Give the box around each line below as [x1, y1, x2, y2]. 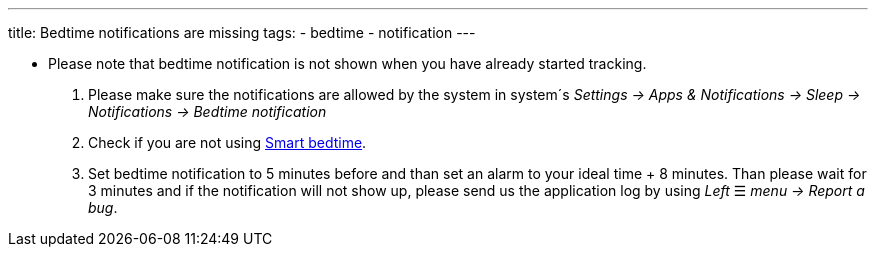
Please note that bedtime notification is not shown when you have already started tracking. [48, 55, 647, 72]
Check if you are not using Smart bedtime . [88, 134, 367, 151]
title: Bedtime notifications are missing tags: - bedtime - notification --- [8, 24, 476, 41]
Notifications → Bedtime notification [88, 103, 327, 120]
